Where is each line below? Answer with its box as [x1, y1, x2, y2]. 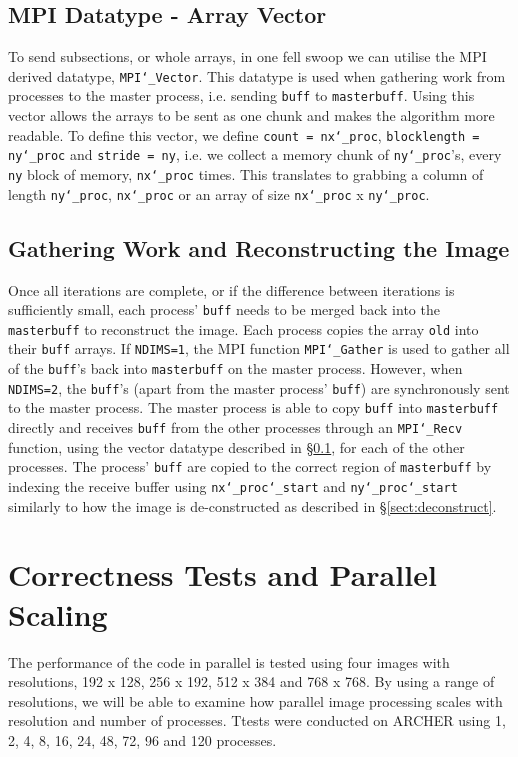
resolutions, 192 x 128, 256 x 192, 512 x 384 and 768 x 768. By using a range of [8, 671, 495, 692]
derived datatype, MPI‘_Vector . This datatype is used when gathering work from [8, 65, 506, 86]
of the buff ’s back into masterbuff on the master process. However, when [8, 358, 463, 379]
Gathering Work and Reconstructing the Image [8, 232, 510, 263]
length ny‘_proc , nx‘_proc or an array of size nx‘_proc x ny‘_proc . [8, 183, 430, 204]
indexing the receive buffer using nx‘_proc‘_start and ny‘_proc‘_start [8, 475, 458, 496]
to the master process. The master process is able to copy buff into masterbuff [8, 397, 499, 418]
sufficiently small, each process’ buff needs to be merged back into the [8, 299, 440, 320]
